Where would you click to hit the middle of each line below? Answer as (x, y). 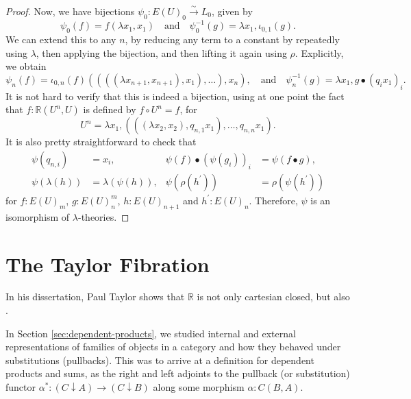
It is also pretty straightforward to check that (101, 142)
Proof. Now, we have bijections (70, 11)
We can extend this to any (61, 39)
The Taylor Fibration (108, 264)
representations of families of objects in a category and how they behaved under (173, 347)
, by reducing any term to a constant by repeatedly (232, 39)
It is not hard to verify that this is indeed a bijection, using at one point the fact (175, 96)
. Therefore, (273, 200)
